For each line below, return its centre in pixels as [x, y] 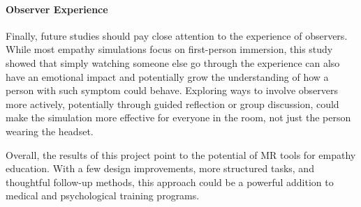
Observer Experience [57, 9]
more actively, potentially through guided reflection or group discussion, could [172, 103]
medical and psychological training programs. [103, 195]
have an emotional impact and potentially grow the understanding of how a [167, 76]
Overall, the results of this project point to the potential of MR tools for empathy [181, 154]
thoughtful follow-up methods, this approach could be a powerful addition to [170, 182]
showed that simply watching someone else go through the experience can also [173, 62]
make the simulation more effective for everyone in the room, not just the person [178, 117]
